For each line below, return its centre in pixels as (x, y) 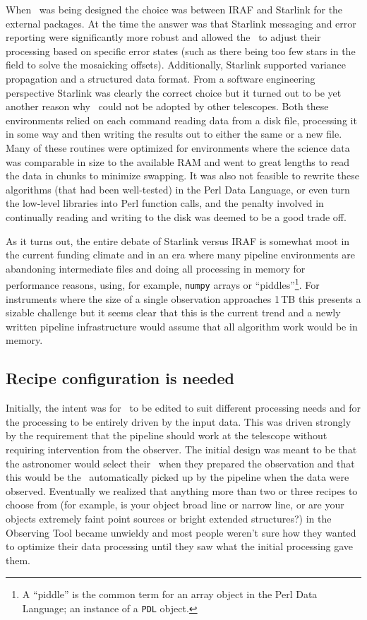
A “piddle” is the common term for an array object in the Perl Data (170, 594)
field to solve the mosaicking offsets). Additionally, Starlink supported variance (176, 65)
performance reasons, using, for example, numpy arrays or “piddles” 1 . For (163, 284)
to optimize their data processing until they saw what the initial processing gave (180, 546)
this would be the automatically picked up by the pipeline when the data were (178, 477)
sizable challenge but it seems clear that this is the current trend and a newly (173, 312)
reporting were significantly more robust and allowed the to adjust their (163, 37)
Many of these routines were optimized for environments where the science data (178, 147)
